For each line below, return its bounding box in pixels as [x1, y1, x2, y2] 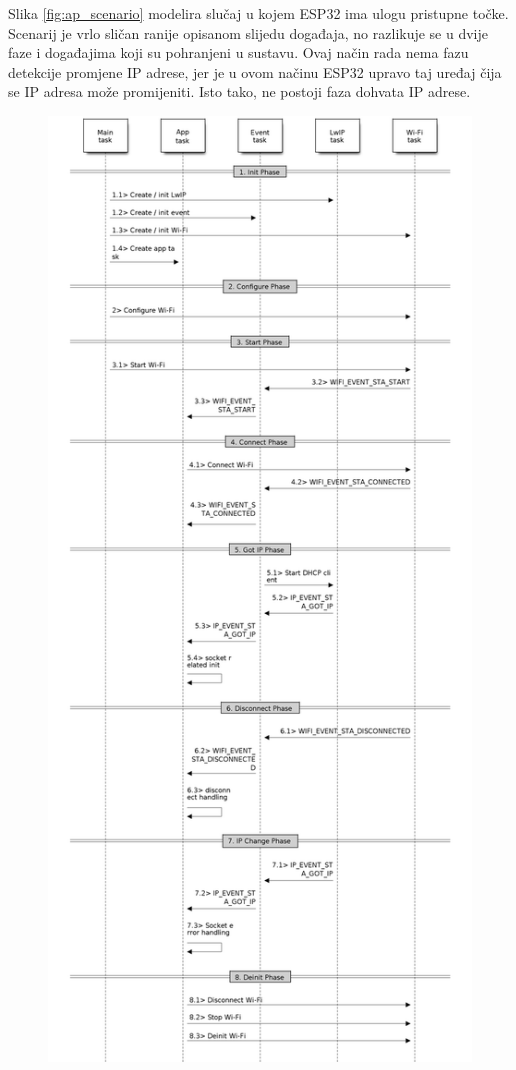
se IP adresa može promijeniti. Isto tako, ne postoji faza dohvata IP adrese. [8, 81, 471, 102]
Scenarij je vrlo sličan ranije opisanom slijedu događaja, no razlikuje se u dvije [8, 22, 489, 43]
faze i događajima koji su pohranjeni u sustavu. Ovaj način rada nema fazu [8, 42, 469, 63]
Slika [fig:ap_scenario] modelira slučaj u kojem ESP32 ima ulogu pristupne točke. [8, 3, 509, 23]
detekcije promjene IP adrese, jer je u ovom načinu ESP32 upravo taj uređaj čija [8, 61, 502, 82]
